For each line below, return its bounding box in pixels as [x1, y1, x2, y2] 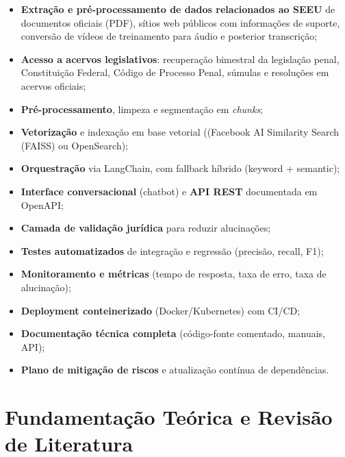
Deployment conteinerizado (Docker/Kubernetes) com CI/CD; [21, 303, 301, 317]
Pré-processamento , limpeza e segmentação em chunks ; [21, 101, 264, 116]
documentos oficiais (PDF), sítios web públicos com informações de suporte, [21, 15, 340, 29]
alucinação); [21, 280, 71, 294]
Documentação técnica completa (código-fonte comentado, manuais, [21, 326, 326, 341]
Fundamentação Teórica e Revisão [5, 403, 333, 431]
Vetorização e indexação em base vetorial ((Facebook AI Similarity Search [21, 125, 340, 139]
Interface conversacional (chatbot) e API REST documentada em [21, 184, 318, 198]
